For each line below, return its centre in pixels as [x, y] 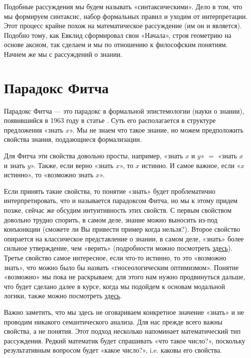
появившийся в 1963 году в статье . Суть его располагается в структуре [110, 120]
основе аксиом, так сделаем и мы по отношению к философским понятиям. [116, 44]
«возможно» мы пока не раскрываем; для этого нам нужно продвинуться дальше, [125, 277]
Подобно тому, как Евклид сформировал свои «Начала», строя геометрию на [118, 35]
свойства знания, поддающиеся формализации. [73, 139]
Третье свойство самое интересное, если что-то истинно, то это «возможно [115, 257]
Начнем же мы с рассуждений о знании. [63, 54]
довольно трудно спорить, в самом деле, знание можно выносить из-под [111, 219]
